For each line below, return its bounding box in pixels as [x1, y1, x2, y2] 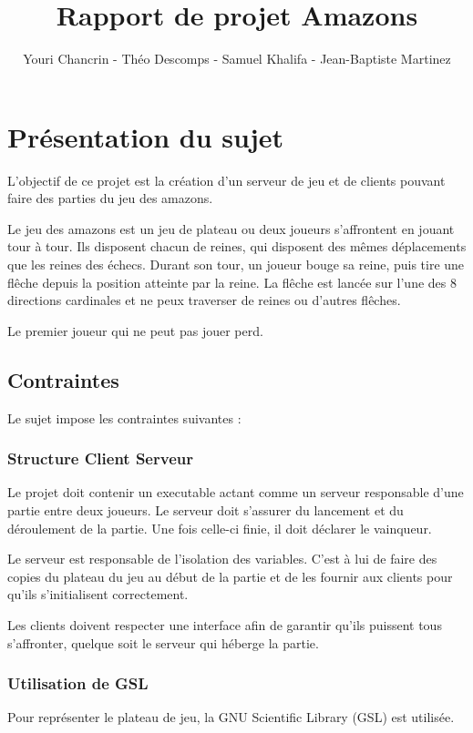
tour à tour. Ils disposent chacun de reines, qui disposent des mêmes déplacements [7, 237, 467, 256]
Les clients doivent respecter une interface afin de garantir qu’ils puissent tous [7, 615, 442, 634]
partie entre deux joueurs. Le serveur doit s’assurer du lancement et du [7, 501, 404, 520]
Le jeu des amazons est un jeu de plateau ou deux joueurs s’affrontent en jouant [7, 219, 455, 238]
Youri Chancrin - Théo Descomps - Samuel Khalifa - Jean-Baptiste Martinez [23, 49, 451, 68]
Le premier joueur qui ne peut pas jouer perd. [7, 321, 263, 340]
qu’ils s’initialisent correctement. [7, 585, 189, 604]
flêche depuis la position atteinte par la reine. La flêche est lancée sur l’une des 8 [7, 272, 457, 291]
